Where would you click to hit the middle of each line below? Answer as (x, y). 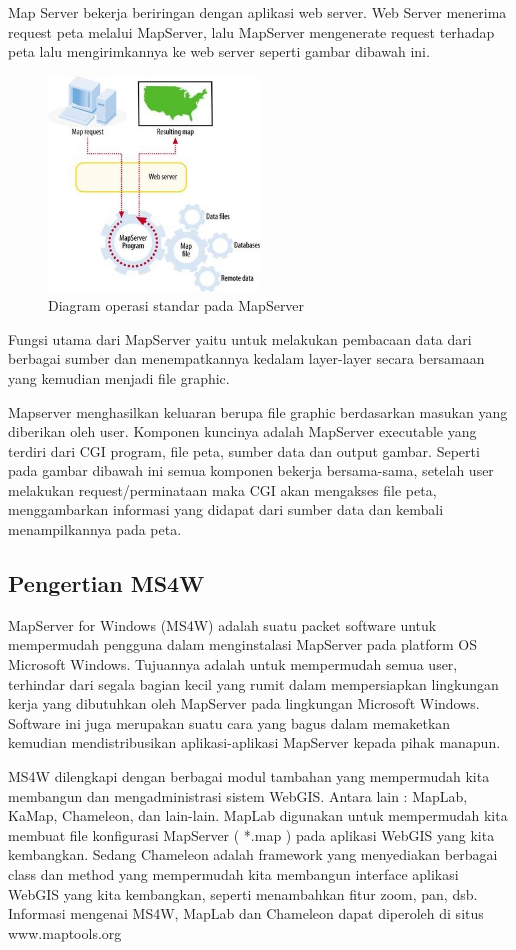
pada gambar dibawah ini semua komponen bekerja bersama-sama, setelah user (251, 470)
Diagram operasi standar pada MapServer (176, 305)
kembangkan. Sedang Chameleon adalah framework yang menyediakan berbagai (253, 854)
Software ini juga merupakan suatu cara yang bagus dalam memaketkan (229, 722)
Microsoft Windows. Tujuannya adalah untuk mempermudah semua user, (233, 664)
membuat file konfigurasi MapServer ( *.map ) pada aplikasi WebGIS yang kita (251, 834)
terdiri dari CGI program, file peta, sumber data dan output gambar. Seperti (244, 450)
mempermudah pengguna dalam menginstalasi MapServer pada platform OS (242, 644)
